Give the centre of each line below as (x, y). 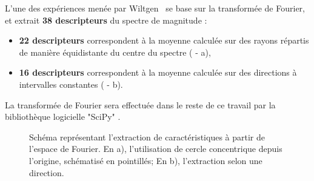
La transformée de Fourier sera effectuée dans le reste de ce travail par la (140, 104)
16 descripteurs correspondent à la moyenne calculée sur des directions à (158, 72)
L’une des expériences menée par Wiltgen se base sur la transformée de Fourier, (155, 8)
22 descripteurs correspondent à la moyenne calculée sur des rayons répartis (164, 40)
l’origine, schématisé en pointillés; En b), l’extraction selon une (146, 160)
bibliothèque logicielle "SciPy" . (63, 117)
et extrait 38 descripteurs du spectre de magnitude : (106, 20)
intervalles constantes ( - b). (71, 84)
